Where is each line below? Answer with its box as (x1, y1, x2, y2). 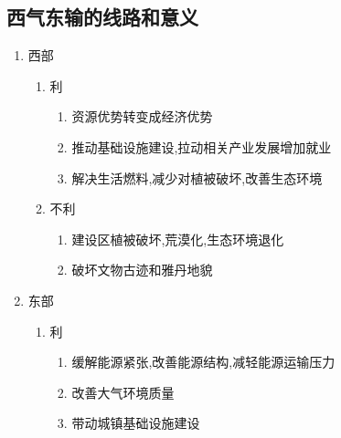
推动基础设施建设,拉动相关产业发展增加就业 (71, 137, 332, 156)
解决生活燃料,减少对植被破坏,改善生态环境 (71, 168, 323, 187)
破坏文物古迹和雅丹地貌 (71, 260, 213, 279)
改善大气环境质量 (71, 382, 175, 401)
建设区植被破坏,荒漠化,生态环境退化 (71, 229, 284, 248)
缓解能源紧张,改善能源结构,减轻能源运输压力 (71, 352, 336, 371)
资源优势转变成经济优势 (71, 107, 213, 126)
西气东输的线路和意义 (6, 3, 198, 31)
